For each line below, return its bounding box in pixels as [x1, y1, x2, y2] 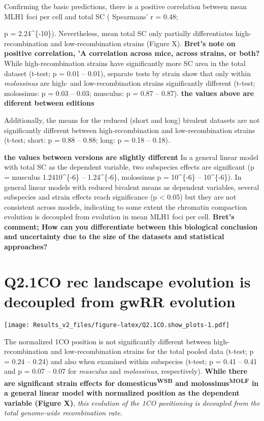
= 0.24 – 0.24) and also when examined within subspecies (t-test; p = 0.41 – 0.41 [4, 355, 257, 366]
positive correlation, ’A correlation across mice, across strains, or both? [4, 48, 260, 58]
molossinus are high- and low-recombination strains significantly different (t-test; [4, 78, 255, 88]
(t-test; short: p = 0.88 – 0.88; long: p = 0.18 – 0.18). [4, 135, 170, 145]
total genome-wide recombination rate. [4, 407, 122, 418]
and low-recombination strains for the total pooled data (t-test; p [50, 346, 254, 357]
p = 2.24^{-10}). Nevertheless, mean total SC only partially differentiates [4, 28, 234, 39]
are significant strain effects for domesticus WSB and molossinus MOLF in [4, 376, 259, 388]
